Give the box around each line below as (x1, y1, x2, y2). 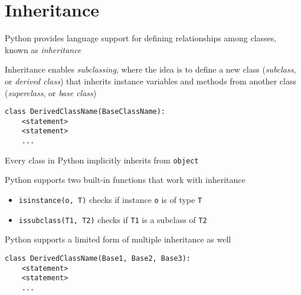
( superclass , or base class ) (5, 86, 97, 99)
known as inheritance (5, 43, 81, 55)
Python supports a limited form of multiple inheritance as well (5, 233, 231, 245)
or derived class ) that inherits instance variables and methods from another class (5, 74, 296, 87)
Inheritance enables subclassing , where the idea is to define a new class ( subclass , (5, 63, 296, 76)
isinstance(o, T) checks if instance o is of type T (18, 193, 202, 205)
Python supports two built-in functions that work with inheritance (5, 173, 246, 186)
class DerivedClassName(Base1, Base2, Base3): (5, 254, 191, 263)
